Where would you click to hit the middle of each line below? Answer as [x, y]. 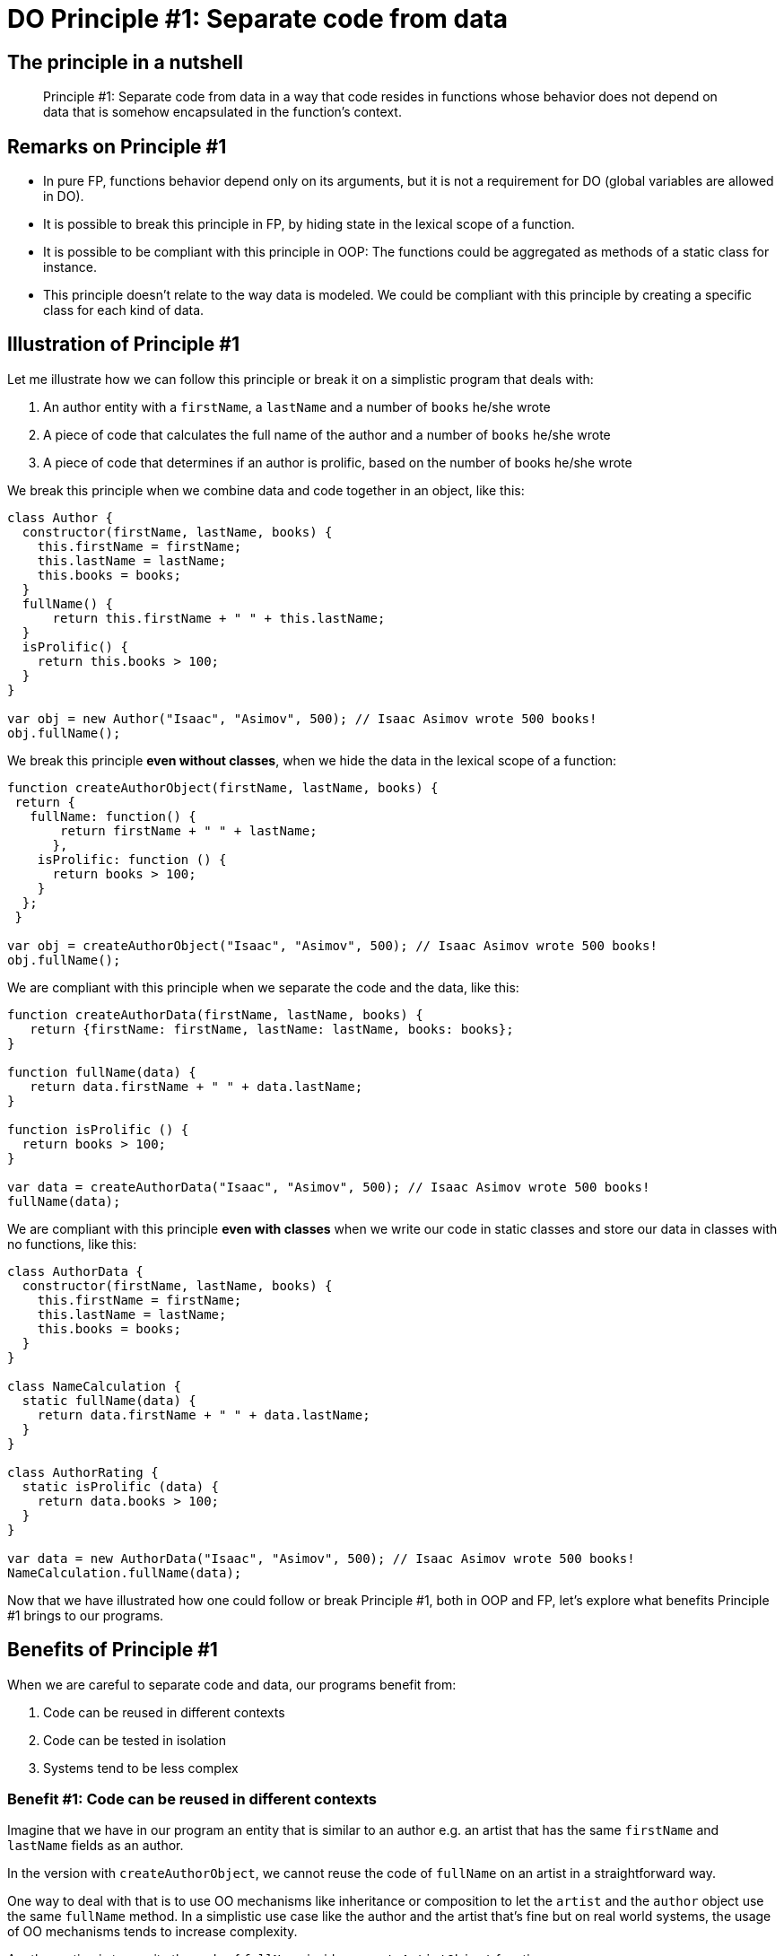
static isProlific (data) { [121, 1486]
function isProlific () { [98, 1129]
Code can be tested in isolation [135, 1740]
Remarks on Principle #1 [117, 146]
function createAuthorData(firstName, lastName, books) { [215, 1014]
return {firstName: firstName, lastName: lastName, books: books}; [272, 1029]
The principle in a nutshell [125, 62]
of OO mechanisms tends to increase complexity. [152, 1932]
